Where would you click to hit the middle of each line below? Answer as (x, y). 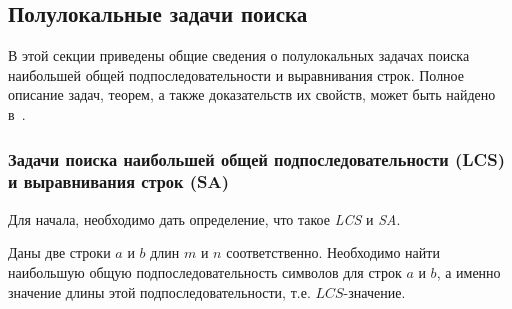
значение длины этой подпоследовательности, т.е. (159, 291)
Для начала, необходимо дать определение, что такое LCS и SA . (204, 218)
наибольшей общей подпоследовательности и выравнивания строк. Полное (236, 74)
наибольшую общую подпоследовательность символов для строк (205, 271)
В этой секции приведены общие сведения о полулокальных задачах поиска (239, 55)
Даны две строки (59, 252)
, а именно (468, 271)
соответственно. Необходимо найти (333, 252)
